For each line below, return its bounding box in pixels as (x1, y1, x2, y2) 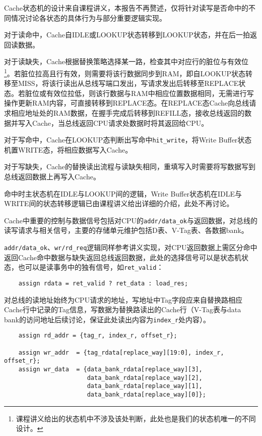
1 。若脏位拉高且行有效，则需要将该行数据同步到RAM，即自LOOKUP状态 (4, 66, 245, 78)
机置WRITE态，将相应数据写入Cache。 (4, 144, 133, 155)
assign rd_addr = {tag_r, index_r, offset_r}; (18, 332, 177, 340)
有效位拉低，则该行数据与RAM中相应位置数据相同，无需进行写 (46, 87, 254, 98)
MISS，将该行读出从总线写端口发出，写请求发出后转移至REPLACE (18, 78, 239, 88)
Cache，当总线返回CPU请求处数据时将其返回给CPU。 (32, 117, 209, 128)
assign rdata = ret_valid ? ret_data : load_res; (18, 279, 188, 287)
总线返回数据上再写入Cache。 (4, 171, 100, 182)
